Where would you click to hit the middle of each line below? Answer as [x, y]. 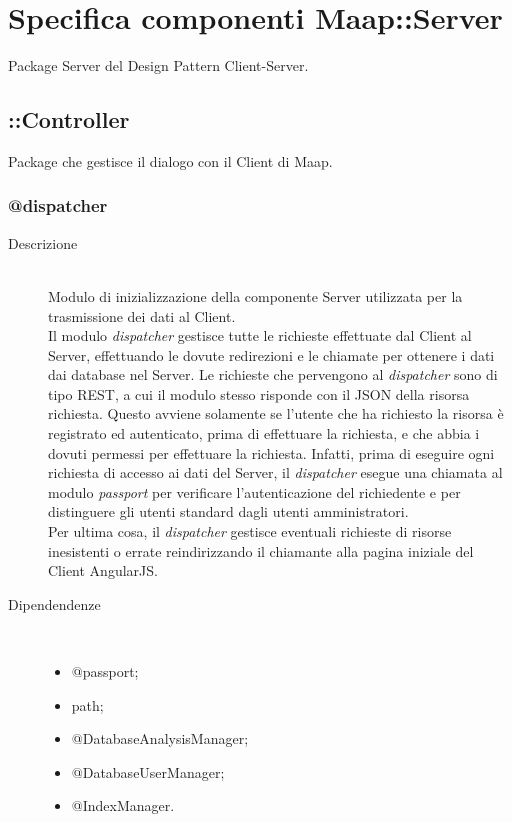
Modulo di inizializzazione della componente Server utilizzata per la [255, 295]
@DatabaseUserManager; [148, 771]
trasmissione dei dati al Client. [142, 315]
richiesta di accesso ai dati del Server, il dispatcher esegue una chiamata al [275, 472]
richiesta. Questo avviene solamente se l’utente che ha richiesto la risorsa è [276, 413]
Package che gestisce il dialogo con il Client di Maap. [170, 160]
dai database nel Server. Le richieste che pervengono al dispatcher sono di [273, 374]
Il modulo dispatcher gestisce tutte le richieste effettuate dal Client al [260, 335]
